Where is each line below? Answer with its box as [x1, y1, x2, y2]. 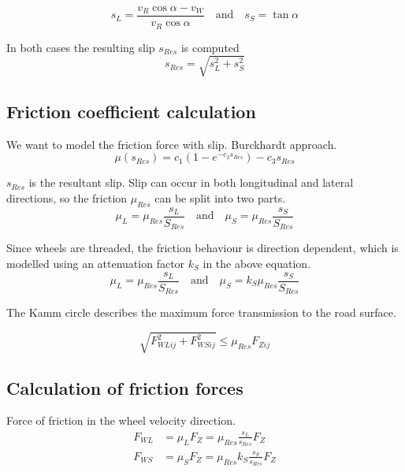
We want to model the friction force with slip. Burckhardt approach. [6, 136, 337, 152]
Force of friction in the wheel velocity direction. [6, 412, 236, 429]
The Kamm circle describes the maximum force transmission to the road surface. [6, 304, 396, 321]
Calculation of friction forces [6, 375, 243, 400]
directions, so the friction [6, 190, 128, 206]
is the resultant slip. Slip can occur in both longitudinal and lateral [28, 174, 354, 191]
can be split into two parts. [154, 190, 286, 206]
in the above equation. [202, 255, 311, 271]
